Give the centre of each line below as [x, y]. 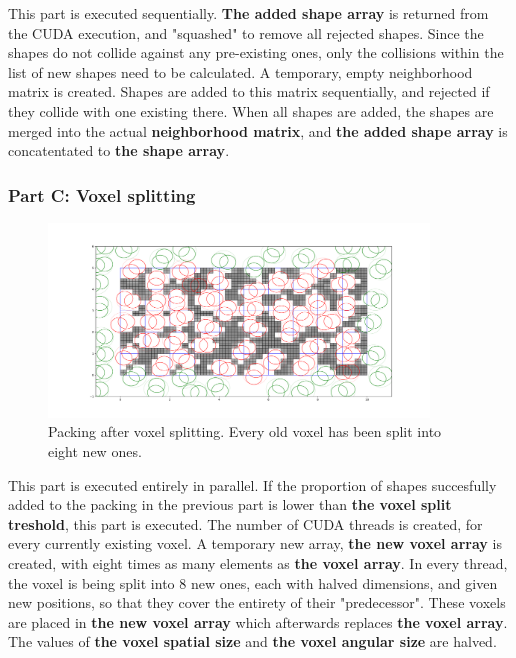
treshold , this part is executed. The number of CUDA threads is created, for [245, 523]
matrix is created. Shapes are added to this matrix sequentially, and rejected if [249, 91]
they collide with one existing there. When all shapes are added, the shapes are [251, 110]
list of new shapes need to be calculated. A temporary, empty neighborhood [240, 71]
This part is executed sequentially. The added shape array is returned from [248, 13]
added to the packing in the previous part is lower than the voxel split [230, 504]
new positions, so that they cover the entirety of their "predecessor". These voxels [257, 602]
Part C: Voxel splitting [102, 194]
